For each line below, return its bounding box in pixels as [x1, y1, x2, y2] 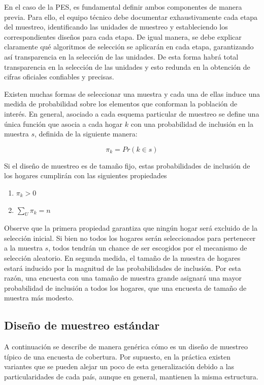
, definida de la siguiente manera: [34, 128, 138, 139]
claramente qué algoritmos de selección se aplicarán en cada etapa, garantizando [4, 41, 254, 52]
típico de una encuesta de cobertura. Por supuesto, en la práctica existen [4, 351, 230, 362]
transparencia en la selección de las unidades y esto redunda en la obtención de [4, 61, 250, 72]
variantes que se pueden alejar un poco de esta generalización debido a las [4, 361, 235, 372]
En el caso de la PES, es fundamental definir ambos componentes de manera [4, 2, 242, 12]
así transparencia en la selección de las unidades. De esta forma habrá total [4, 51, 239, 62]
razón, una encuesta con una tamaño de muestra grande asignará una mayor [4, 272, 242, 283]
